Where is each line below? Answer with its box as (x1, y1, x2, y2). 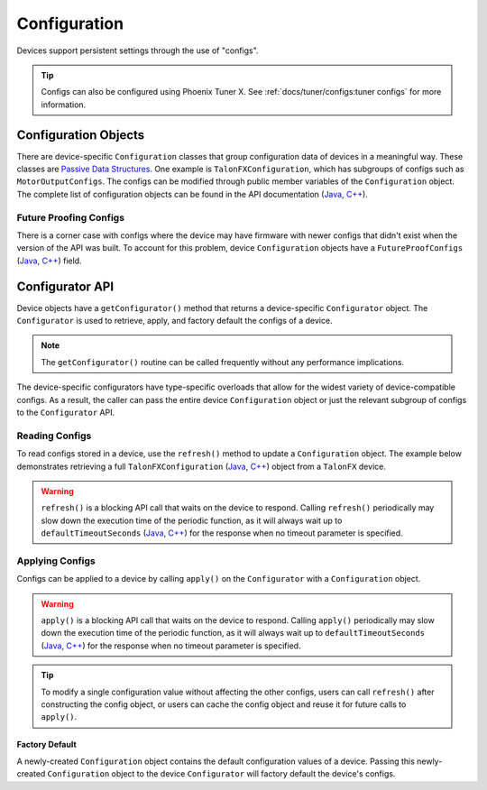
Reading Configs (16, 429, 92, 442)
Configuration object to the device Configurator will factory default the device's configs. (47, 768, 396, 779)
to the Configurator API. (16, 407, 115, 418)
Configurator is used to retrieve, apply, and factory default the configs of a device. (16, 316, 333, 326)
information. (41, 99, 87, 110)
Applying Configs (16, 555, 96, 567)
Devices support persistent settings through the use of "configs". (16, 45, 259, 56)
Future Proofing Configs (16, 211, 125, 224)
